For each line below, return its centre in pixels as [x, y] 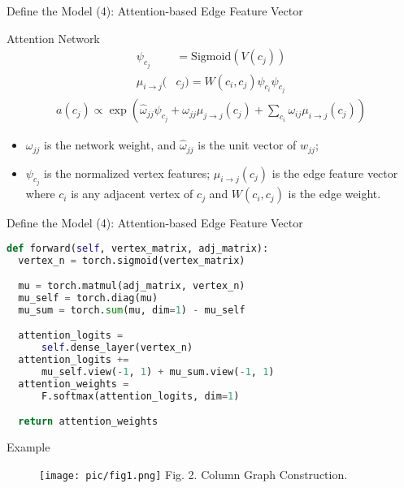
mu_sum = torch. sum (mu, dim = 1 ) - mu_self [132, 310]
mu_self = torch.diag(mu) [88, 298]
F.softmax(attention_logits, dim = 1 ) [140, 396]
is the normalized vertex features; [127, 173]
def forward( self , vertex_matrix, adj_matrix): [138, 248]
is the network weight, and [110, 145]
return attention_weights [88, 422]
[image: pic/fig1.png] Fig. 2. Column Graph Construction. [193, 474]
